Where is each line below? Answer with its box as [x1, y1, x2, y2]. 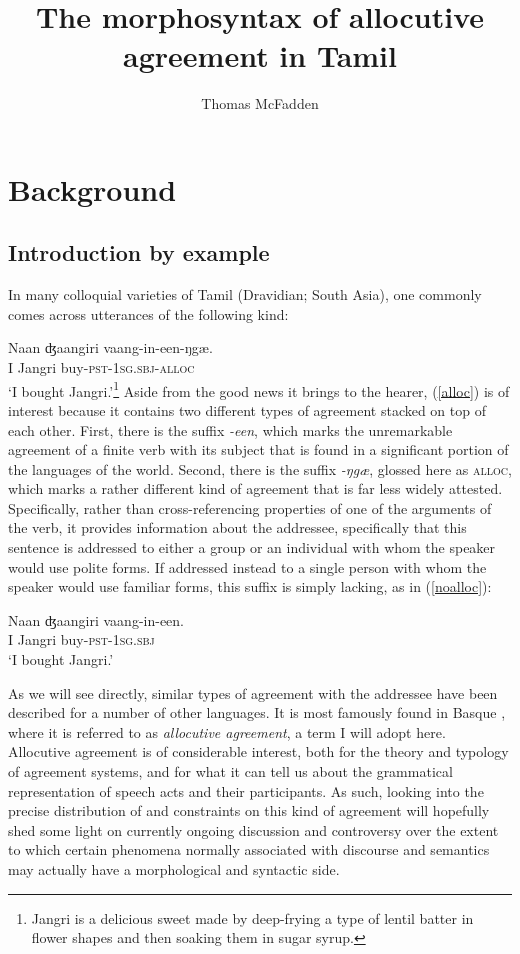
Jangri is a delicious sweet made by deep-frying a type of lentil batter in [31, 907, 474, 928]
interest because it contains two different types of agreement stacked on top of [8, 399, 486, 420]
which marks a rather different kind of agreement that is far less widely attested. [8, 478, 503, 499]
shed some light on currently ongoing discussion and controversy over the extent [8, 819, 499, 840]
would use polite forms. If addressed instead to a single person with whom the [8, 556, 487, 577]
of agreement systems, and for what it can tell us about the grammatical [8, 761, 453, 782]
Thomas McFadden [201, 93, 319, 114]
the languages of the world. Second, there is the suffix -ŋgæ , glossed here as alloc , [8, 458, 512, 479]
